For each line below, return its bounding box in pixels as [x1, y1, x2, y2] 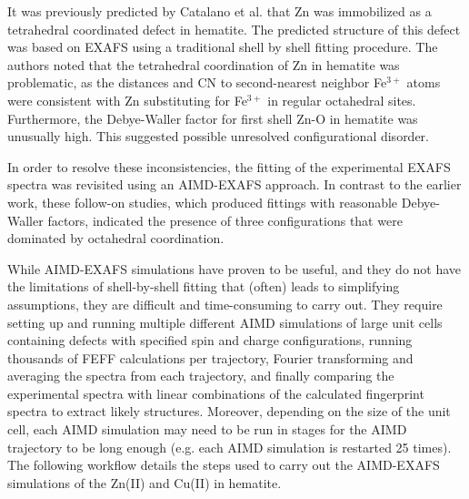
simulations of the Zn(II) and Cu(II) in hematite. [7, 473, 282, 492]
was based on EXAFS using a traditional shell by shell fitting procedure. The [7, 37, 438, 56]
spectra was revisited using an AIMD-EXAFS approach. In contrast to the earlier [7, 175, 462, 194]
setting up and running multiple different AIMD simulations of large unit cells [7, 312, 443, 331]
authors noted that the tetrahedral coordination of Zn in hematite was [7, 55, 400, 74]
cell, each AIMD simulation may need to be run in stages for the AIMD [7, 420, 407, 439]
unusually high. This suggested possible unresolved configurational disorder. [7, 127, 430, 146]
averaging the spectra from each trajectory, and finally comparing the [7, 366, 394, 385]
